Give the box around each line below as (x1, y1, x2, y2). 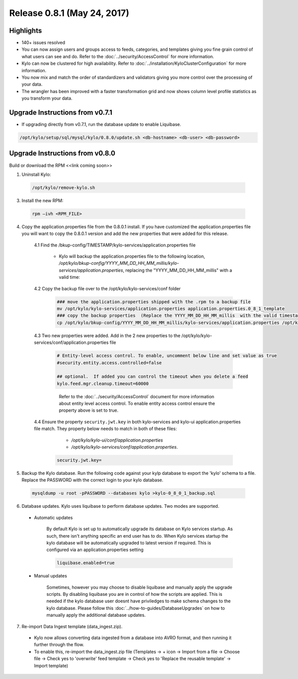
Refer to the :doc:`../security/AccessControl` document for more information (59, 393, 215, 399)
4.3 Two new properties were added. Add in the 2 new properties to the (34, 333, 181, 339)
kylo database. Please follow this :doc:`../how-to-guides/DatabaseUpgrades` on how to (46, 605, 225, 611)
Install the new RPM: (21, 197, 64, 204)
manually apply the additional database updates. (46, 612, 146, 618)
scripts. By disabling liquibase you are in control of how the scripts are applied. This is (46, 591, 223, 597)
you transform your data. (21, 95, 73, 102)
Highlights (9, 26, 42, 35)
